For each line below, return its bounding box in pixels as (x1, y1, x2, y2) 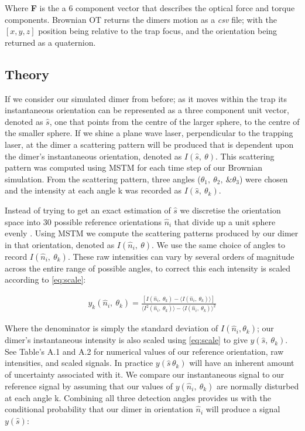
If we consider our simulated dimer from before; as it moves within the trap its (5, 92, 287, 104)
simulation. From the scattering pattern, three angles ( (5, 172, 201, 185)
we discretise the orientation (180, 203, 281, 216)
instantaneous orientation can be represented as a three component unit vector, (5, 104, 289, 116)
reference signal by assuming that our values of (5, 379, 173, 392)
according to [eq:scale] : (5, 273, 86, 286)
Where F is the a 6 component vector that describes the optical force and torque (5, 2, 295, 13)
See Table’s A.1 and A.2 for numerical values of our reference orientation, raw (5, 345, 284, 357)
